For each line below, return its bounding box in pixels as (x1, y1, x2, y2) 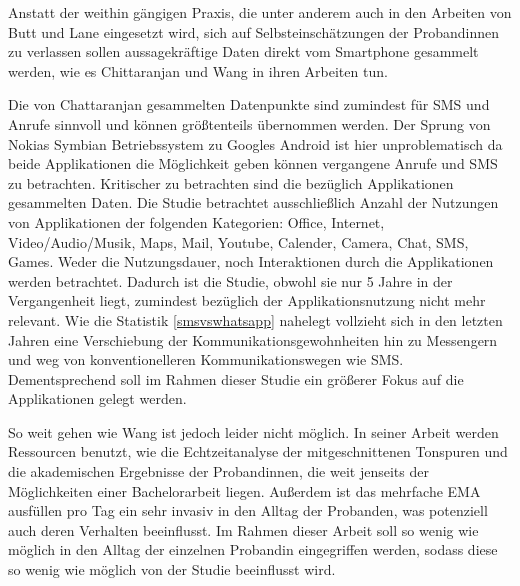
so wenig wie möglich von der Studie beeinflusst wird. (8, 559, 336, 580)
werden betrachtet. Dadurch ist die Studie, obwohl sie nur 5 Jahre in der (8, 270, 453, 291)
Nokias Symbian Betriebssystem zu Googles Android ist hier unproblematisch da (8, 133, 503, 154)
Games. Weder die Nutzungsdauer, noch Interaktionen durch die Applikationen (8, 251, 494, 272)
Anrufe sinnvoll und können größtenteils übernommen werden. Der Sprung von (8, 113, 491, 134)
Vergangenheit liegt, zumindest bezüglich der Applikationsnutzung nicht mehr (8, 290, 486, 311)
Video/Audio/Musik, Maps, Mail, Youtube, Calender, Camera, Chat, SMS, (8, 231, 469, 252)
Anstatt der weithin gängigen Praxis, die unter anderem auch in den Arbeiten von (8, 2, 512, 22)
